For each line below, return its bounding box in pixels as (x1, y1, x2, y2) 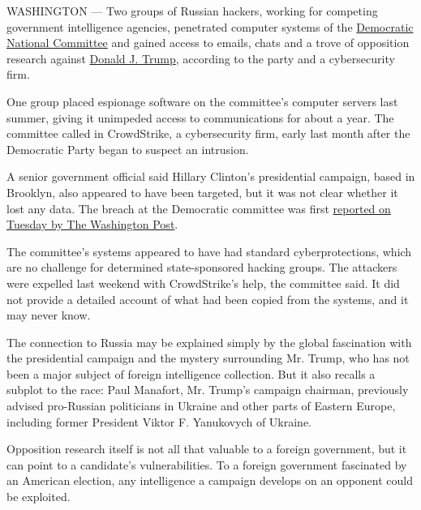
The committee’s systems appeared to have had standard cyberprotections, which (6, 242, 412, 259)
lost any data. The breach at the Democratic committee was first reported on (6, 199, 391, 216)
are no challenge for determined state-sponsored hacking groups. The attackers (6, 259, 397, 276)
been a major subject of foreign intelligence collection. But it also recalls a (6, 365, 376, 382)
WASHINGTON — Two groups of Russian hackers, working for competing (6, 2, 378, 19)
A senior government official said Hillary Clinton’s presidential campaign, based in (6, 168, 415, 185)
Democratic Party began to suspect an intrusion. (6, 140, 249, 157)
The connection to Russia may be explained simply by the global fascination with (6, 333, 412, 350)
